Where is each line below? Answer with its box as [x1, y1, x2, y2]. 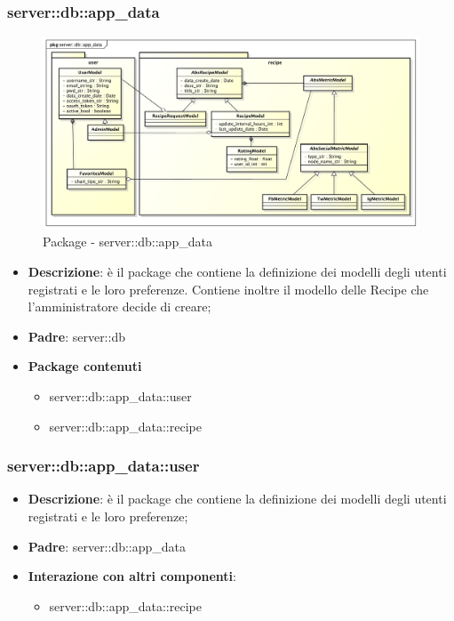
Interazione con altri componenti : [28, 567, 236, 585]
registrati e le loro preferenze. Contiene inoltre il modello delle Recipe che [28, 279, 429, 298]
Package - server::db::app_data [43, 232, 212, 251]
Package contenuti [28, 357, 142, 375]
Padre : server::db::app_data [28, 536, 187, 555]
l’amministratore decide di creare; [28, 297, 211, 316]
